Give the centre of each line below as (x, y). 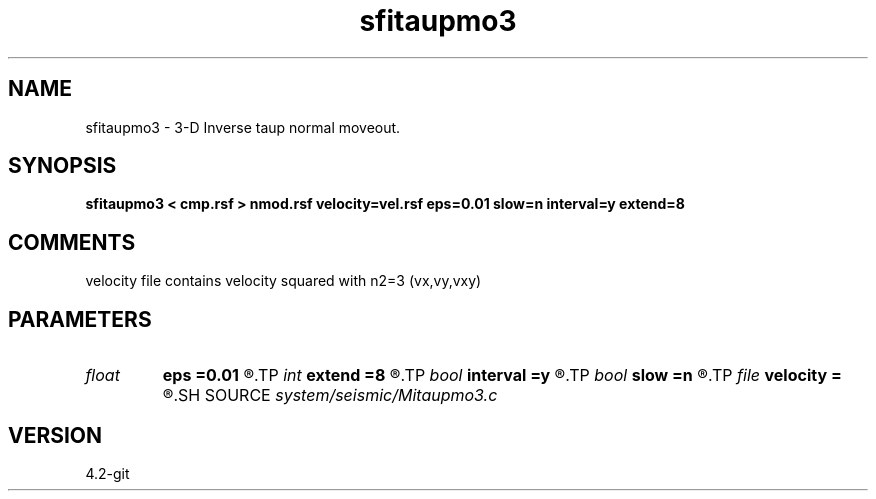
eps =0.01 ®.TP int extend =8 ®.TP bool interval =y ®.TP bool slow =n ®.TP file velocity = (502, 375)
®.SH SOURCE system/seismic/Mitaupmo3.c (330, 395)
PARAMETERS (80, 319)
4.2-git (107, 473)
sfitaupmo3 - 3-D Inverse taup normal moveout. (243, 127)
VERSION (55, 435)
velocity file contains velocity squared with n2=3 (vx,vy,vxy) (283, 281)
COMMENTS (72, 242)
